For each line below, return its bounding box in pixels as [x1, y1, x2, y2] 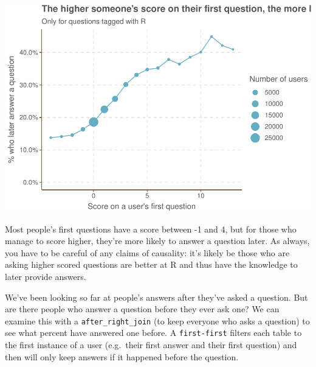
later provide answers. [5, 270, 86, 282]
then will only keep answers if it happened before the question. [5, 350, 239, 363]
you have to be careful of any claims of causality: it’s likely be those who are [5, 246, 290, 259]
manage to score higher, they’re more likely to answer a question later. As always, [5, 234, 310, 247]
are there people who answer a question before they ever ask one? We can [5, 302, 280, 315]
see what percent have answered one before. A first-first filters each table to [5, 326, 302, 339]
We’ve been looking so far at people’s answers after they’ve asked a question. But [5, 290, 308, 303]
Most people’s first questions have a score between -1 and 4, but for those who [5, 222, 297, 235]
